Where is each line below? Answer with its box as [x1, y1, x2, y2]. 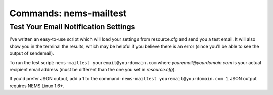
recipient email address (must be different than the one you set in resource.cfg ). [9, 66, 176, 72]
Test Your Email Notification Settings [9, 22, 135, 31]
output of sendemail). [9, 50, 54, 56]
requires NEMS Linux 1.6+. [9, 83, 65, 89]
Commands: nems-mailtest [9, 8, 127, 19]
